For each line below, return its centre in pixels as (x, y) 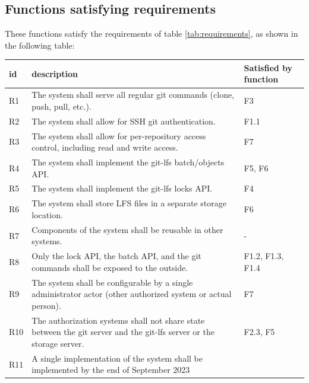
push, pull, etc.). (62, 106)
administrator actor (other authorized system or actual (132, 294)
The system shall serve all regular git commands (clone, (133, 95)
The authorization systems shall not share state (118, 320)
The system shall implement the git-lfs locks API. (122, 188)
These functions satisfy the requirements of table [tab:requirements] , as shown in (152, 33)
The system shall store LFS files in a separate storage (129, 203)
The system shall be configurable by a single (112, 282)
